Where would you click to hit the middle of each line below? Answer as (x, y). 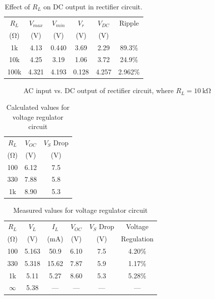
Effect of (17, 6)
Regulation (137, 239)
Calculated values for (38, 107)
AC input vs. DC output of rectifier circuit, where (99, 90)
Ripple (129, 22)
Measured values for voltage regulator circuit (81, 210)
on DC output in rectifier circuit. (93, 6)
